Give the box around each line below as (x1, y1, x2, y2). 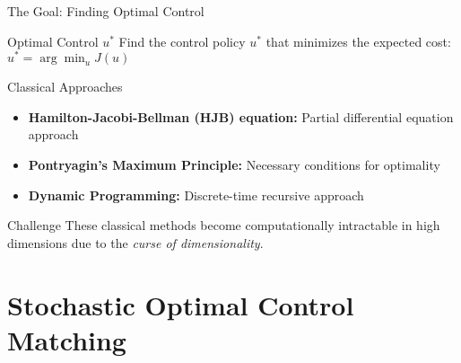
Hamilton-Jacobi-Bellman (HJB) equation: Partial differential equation (28, 107, 454, 126)
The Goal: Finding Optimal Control (7, 2, 204, 20)
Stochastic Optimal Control (7, 286, 354, 323)
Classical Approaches (7, 77, 123, 96)
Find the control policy (118, 31, 246, 50)
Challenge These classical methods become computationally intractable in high (7, 216, 440, 235)
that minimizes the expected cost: (265, 31, 451, 50)
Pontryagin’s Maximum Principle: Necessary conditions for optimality (28, 155, 440, 174)
